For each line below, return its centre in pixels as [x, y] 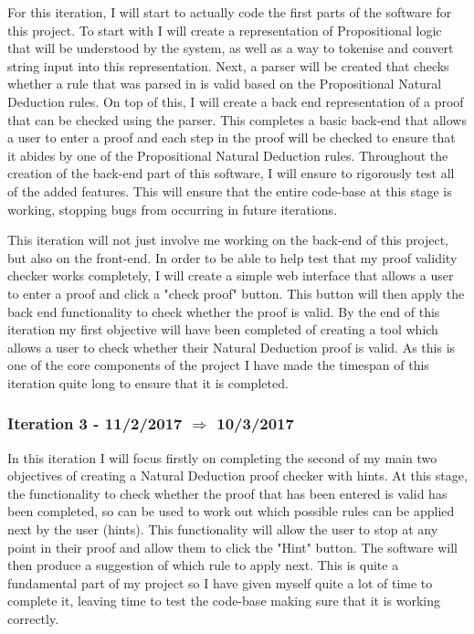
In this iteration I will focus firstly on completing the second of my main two [222, 457]
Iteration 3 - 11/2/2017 [95, 423]
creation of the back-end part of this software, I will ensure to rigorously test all [231, 173]
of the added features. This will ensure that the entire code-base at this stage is [230, 190]
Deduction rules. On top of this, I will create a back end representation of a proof [236, 101]
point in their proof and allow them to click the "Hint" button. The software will [232, 547]
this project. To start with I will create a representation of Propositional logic [225, 30]
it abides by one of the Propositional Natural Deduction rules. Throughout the [228, 155]
